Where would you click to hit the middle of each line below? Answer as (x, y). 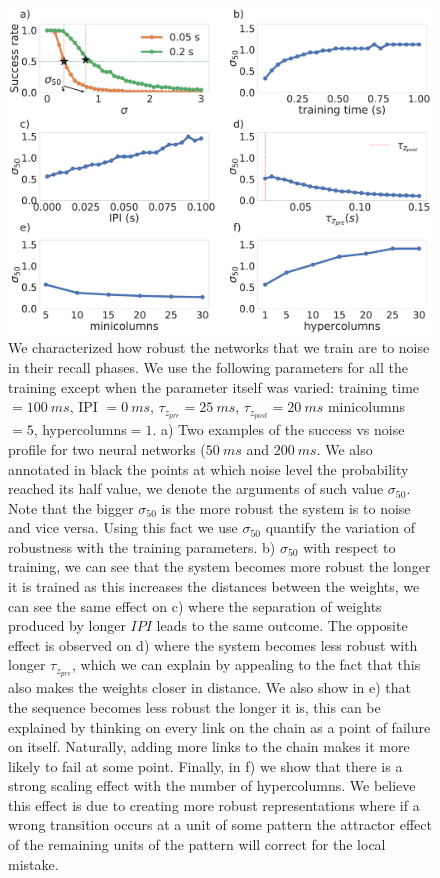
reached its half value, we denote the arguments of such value (196, 488)
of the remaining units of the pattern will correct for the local (197, 844)
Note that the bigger (71, 507)
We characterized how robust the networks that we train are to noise (219, 347)
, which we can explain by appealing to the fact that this (246, 664)
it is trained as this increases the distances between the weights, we (214, 586)
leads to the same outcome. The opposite (282, 625)
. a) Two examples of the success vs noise (278, 429)
